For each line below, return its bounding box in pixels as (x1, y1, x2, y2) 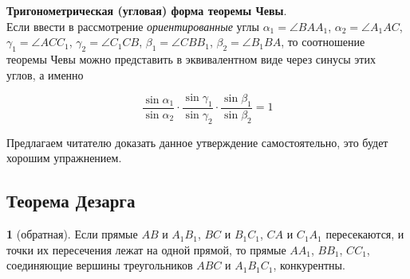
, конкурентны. (273, 257, 345, 273)
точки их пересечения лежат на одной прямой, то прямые (6, 241, 286, 258)
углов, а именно (6, 66, 84, 83)
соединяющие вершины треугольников (6, 257, 193, 273)
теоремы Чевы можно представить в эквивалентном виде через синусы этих (6, 50, 376, 67)
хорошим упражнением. (6, 149, 122, 166)
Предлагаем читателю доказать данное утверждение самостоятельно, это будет (6, 134, 388, 150)
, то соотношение (281, 33, 365, 50)
